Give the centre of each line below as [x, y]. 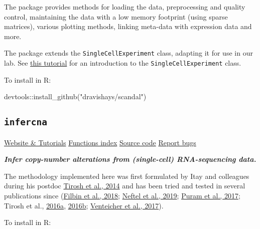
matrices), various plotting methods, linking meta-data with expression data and [128, 26]
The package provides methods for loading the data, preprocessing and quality [125, 7]
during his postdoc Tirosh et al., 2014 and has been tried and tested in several [125, 186]
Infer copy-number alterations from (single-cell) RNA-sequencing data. [130, 159]
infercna [26, 122]
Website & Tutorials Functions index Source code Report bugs [100, 142]
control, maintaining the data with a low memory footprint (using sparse [116, 16]
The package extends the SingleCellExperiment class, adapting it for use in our [128, 53]
